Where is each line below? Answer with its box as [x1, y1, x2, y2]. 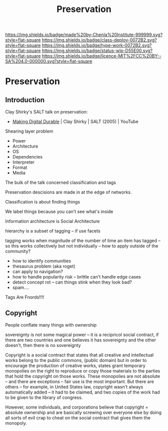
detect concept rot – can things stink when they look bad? [12, 279, 132, 285]
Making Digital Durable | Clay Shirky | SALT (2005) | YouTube [12, 118, 138, 124]
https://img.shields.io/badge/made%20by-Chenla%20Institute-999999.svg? [5, 31, 163, 38]
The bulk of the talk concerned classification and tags [5, 179, 116, 185]
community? [5, 248, 31, 254]
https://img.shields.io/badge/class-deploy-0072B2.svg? [41, 37, 157, 43]
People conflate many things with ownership [5, 322, 97, 328]
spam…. [12, 284, 29, 290]
